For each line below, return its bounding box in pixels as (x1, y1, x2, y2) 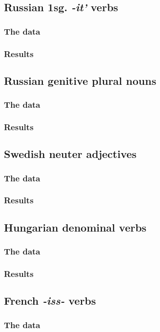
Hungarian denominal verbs (4, 219, 147, 234)
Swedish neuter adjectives (4, 146, 137, 161)
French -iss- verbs (4, 293, 96, 308)
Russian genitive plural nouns (4, 73, 157, 88)
